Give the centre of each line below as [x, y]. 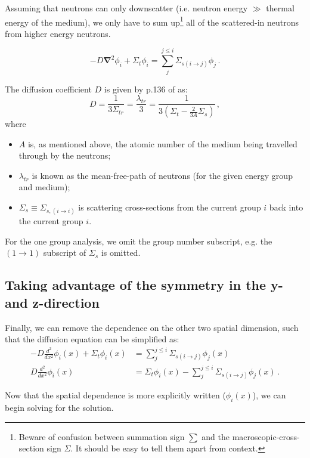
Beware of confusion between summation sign [102, 436]
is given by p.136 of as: [146, 89]
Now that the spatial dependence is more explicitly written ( [115, 395]
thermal [280, 8]
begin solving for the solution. [59, 408]
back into [286, 207]
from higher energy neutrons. [58, 33]
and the [216, 436]
